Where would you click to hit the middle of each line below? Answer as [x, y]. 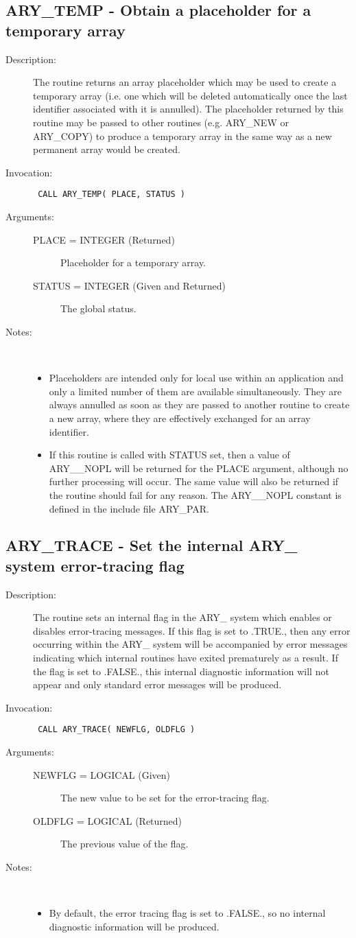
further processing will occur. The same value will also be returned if [194, 481]
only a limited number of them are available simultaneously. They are [195, 391]
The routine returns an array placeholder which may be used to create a [185, 82]
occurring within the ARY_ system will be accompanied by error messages [190, 644]
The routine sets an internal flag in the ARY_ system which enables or [182, 617]
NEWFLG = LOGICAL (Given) [102, 774]
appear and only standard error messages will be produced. [157, 684]
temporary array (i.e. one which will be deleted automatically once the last [190, 95]
